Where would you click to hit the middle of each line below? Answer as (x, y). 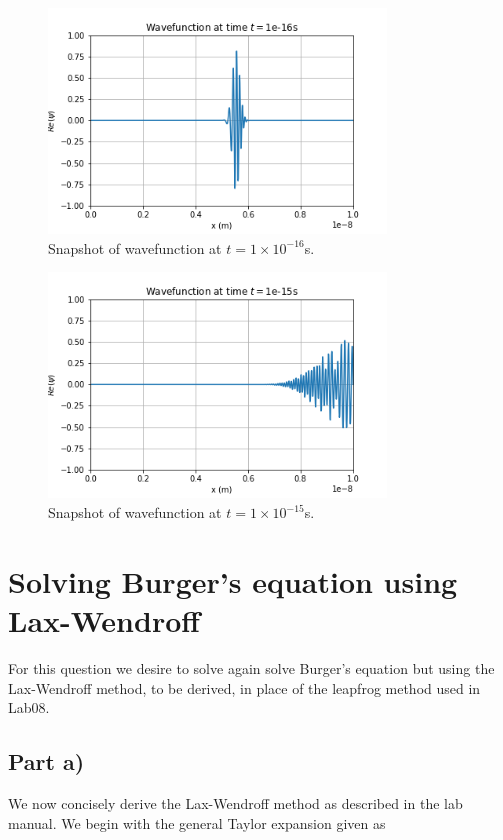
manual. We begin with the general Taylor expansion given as (197, 822)
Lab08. (29, 707)
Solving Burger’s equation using (233, 580)
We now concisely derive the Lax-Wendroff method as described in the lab (235, 802)
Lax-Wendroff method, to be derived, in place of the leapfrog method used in (244, 687)
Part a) (46, 761)
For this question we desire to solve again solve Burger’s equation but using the (251, 667)
